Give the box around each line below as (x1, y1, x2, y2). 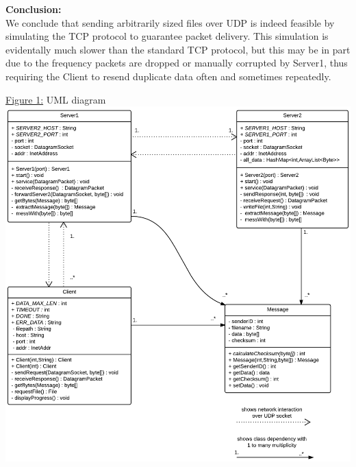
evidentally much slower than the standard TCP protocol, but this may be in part (5, 42, 351, 56)
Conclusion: (5, 2, 62, 16)
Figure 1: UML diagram (5, 92, 106, 106)
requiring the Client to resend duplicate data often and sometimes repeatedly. (5, 69, 331, 83)
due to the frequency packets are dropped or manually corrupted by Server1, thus (5, 56, 348, 70)
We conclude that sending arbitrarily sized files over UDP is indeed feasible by (5, 15, 335, 29)
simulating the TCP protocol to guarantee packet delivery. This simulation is (5, 29, 329, 43)
